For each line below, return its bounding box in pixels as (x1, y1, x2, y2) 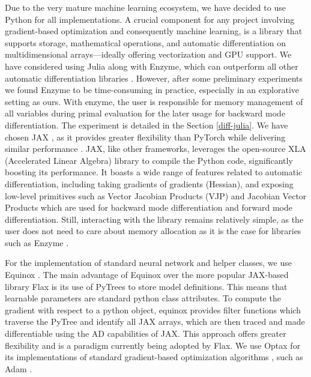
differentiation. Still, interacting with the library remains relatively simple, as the (5, 213, 304, 225)
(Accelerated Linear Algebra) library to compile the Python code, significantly (5, 154, 293, 166)
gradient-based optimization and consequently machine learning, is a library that (5, 25, 303, 37)
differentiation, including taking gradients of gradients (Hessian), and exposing (5, 177, 294, 190)
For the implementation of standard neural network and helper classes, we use (5, 256, 292, 269)
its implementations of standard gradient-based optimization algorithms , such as (5, 351, 303, 363)
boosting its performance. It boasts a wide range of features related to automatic (5, 166, 303, 178)
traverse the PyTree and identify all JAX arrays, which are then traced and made (5, 315, 305, 328)
